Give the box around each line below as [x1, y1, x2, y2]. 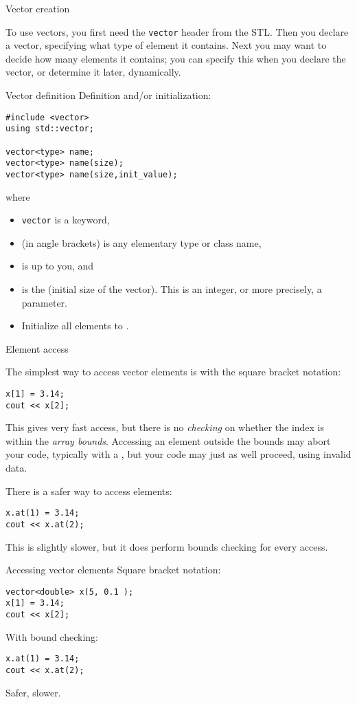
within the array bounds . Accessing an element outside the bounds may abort [5, 433, 331, 448]
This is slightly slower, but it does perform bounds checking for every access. [5, 539, 328, 553]
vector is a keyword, [21, 212, 110, 227]
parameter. [21, 295, 67, 309]
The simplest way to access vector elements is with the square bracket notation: [5, 364, 341, 379]
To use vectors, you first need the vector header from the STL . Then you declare [5, 24, 349, 38]
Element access [5, 341, 69, 355]
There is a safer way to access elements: [5, 483, 172, 498]
